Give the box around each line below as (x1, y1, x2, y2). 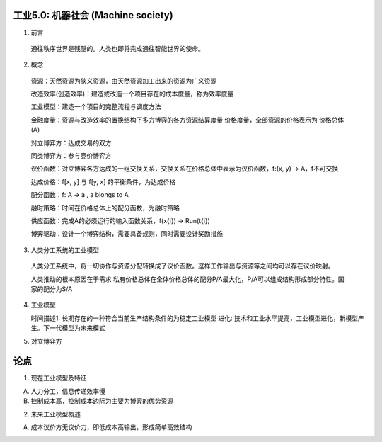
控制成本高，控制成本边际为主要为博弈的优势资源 (30, 397, 173, 405)
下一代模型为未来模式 (42, 324, 105, 332)
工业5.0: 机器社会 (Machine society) (13, 9, 173, 21)
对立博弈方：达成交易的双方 (30, 138, 112, 147)
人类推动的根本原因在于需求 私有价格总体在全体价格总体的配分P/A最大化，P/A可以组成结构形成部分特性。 (30, 275, 339, 283)
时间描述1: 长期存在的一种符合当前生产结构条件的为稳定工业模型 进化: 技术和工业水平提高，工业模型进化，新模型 (30, 314, 359, 322)
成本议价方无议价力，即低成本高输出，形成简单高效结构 (30, 422, 192, 431)
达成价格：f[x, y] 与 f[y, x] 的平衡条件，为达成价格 (30, 177, 176, 186)
